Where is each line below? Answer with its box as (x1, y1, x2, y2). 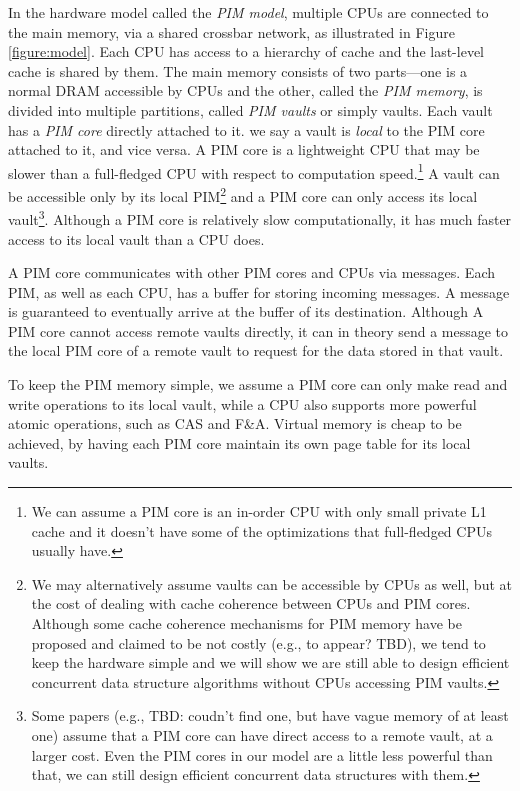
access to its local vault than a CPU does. (8, 228, 265, 249)
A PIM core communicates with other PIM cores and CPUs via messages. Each (8, 262, 496, 283)
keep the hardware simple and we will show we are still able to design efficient (31, 652, 510, 673)
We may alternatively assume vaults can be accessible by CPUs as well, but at (31, 573, 512, 594)
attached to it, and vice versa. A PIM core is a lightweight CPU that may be (8, 139, 480, 160)
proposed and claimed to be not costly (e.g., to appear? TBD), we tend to (31, 632, 486, 653)
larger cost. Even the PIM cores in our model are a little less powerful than (31, 744, 493, 765)
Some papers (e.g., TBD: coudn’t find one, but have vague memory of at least (31, 705, 509, 726)
